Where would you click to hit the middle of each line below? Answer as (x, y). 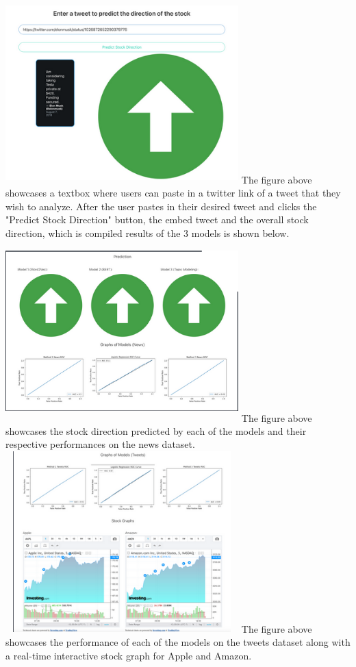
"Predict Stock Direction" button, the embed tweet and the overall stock (157, 219)
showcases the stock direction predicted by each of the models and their (156, 430)
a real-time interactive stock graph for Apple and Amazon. (129, 655)
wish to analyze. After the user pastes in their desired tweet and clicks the (161, 206)
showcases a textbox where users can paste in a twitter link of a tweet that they (173, 193)
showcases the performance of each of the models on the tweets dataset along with (178, 642)
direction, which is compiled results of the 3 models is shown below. (148, 232)
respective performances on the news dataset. (100, 444)
